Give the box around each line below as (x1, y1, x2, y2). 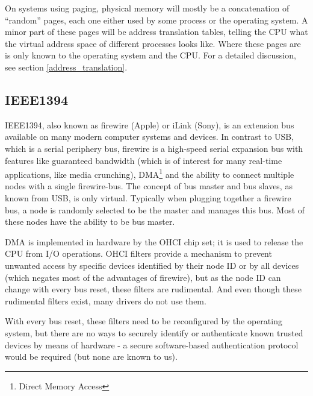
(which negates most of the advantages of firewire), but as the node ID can (5, 271, 281, 283)
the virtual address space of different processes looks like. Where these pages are (5, 37, 301, 49)
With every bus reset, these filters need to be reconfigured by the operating (5, 315, 282, 327)
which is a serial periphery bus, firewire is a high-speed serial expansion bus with (5, 142, 303, 154)
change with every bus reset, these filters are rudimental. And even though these (5, 283, 302, 295)
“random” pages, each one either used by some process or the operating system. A (5, 13, 308, 26)
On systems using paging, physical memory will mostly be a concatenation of (5, 2, 290, 14)
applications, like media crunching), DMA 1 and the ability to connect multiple (5, 166, 294, 180)
